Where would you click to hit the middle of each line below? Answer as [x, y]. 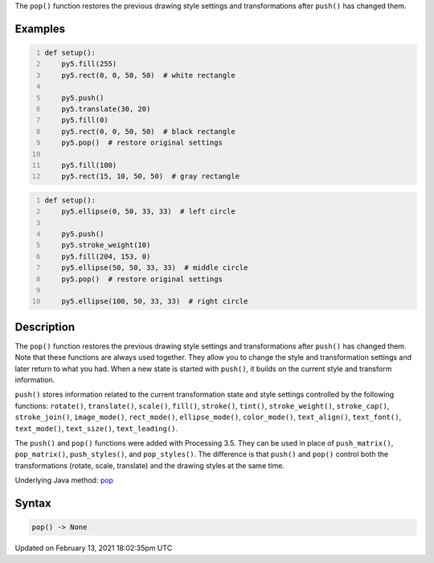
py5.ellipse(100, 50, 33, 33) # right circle [155, 302]
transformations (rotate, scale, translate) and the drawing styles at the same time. [150, 465]
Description [45, 326]
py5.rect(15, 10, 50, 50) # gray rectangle [151, 176]
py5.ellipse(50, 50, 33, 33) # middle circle [155, 268]
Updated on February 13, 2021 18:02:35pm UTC [94, 548]
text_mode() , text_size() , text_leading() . [96, 428]
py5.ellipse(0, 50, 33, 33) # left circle [149, 212]
